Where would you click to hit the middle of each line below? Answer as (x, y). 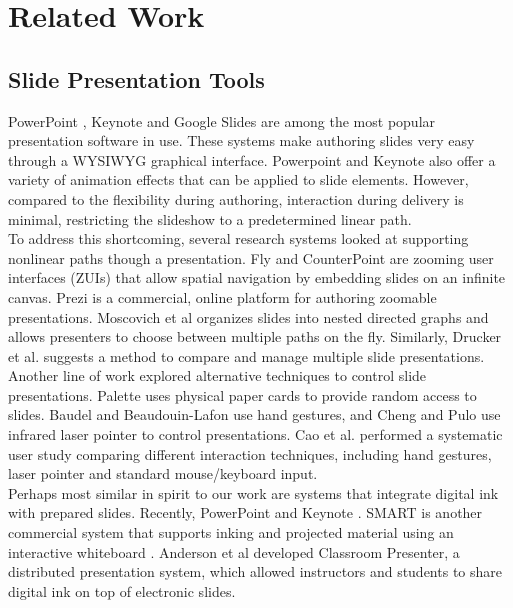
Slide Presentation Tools (136, 78)
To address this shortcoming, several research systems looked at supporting (238, 238)
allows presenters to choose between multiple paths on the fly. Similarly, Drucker (255, 336)
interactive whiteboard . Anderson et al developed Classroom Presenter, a (234, 551)
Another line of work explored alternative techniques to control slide (217, 375)
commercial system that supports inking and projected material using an (231, 532)
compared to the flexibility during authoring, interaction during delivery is (236, 198)
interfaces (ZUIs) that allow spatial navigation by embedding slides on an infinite (257, 277)
